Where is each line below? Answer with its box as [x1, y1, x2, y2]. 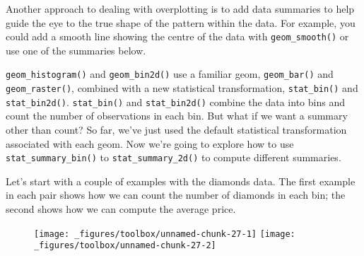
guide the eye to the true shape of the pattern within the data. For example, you [6, 15, 356, 30]
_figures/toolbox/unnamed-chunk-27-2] [34, 240, 216, 251]
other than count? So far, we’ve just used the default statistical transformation [6, 122, 347, 136]
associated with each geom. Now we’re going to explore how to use [6, 136, 294, 151]
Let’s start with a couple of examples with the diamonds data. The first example [6, 173, 356, 188]
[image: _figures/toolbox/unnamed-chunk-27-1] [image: [34, 228, 295, 239]
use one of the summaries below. [6, 42, 146, 57]
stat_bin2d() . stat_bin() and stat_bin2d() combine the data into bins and [6, 94, 345, 109]
